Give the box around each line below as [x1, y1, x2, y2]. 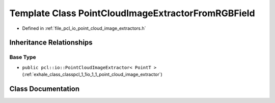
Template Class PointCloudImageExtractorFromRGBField [9, 8, 255, 19]
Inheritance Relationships [9, 38, 93, 47]
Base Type [9, 54, 36, 61]
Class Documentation [9, 84, 80, 93]
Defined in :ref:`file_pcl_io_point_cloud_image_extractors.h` [22, 25, 146, 31]
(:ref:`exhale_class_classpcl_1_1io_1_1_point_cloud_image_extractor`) [22, 71, 162, 78]
